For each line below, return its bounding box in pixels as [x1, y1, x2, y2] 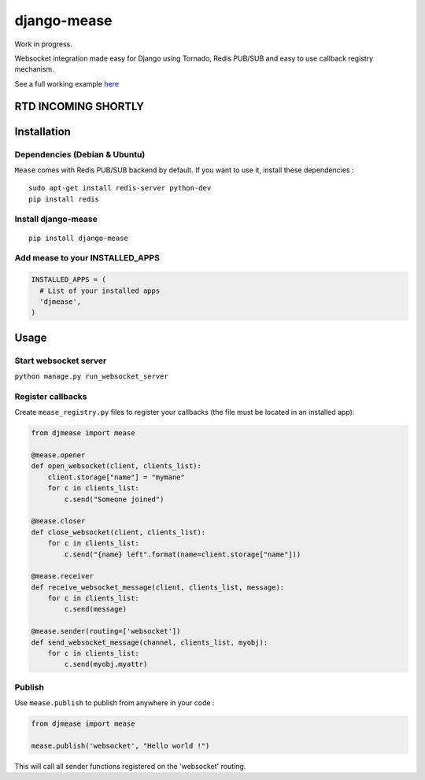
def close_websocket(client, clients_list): [31, 527, 206, 537]
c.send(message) [64, 604, 128, 614]
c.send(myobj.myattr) [64, 660, 148, 669]
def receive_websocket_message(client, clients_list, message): [31, 582, 285, 592]
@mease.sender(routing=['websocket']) [31, 627, 181, 636]
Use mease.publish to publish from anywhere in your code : [14, 698, 215, 708]
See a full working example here [14, 79, 120, 88]
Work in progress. [14, 39, 72, 49]
